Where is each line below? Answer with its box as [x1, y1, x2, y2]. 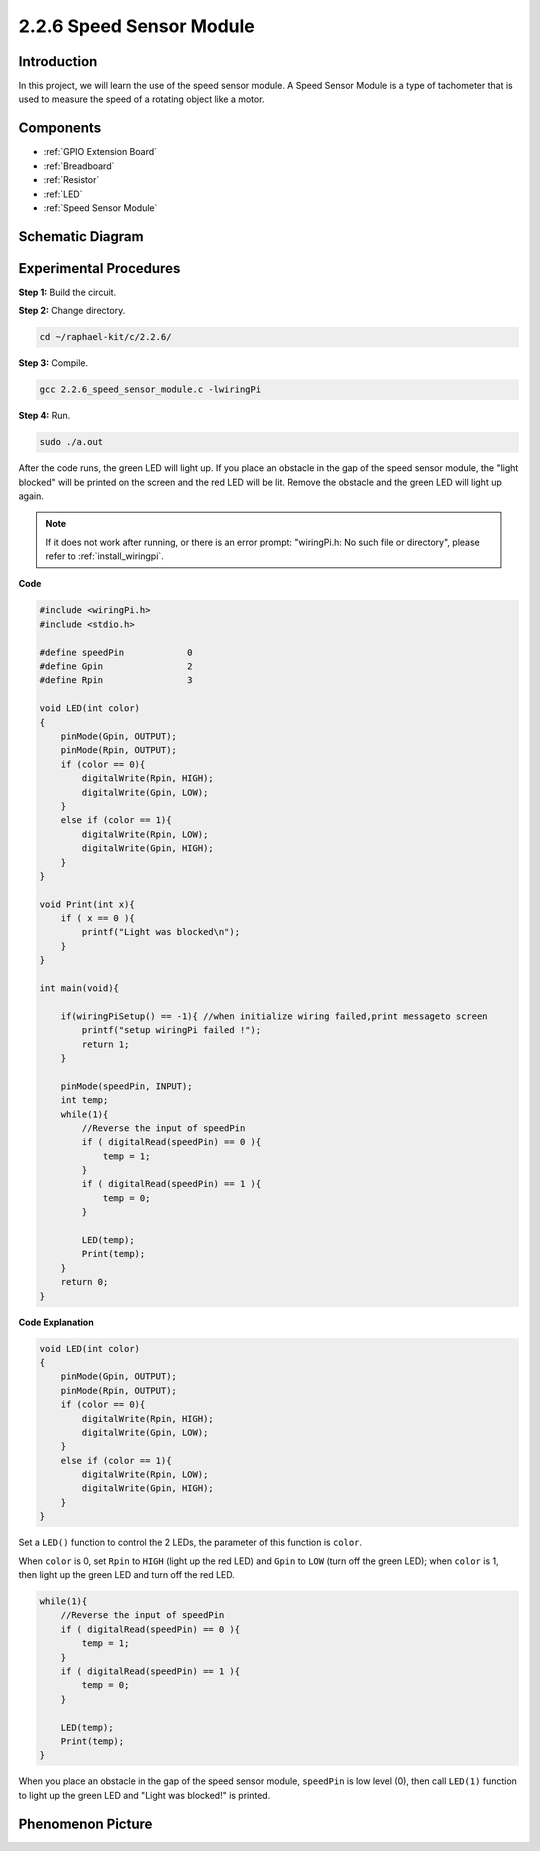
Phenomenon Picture [18, 1815, 153, 1832]
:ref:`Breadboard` [43, 160, 115, 172]
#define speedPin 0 [39, 646, 194, 658]
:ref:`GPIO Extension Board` [43, 146, 158, 158]
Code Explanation [18, 1316, 94, 1328]
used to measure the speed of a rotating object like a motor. [18, 93, 265, 105]
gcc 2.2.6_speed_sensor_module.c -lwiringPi [39, 384, 262, 395]
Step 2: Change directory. [18, 305, 126, 317]
